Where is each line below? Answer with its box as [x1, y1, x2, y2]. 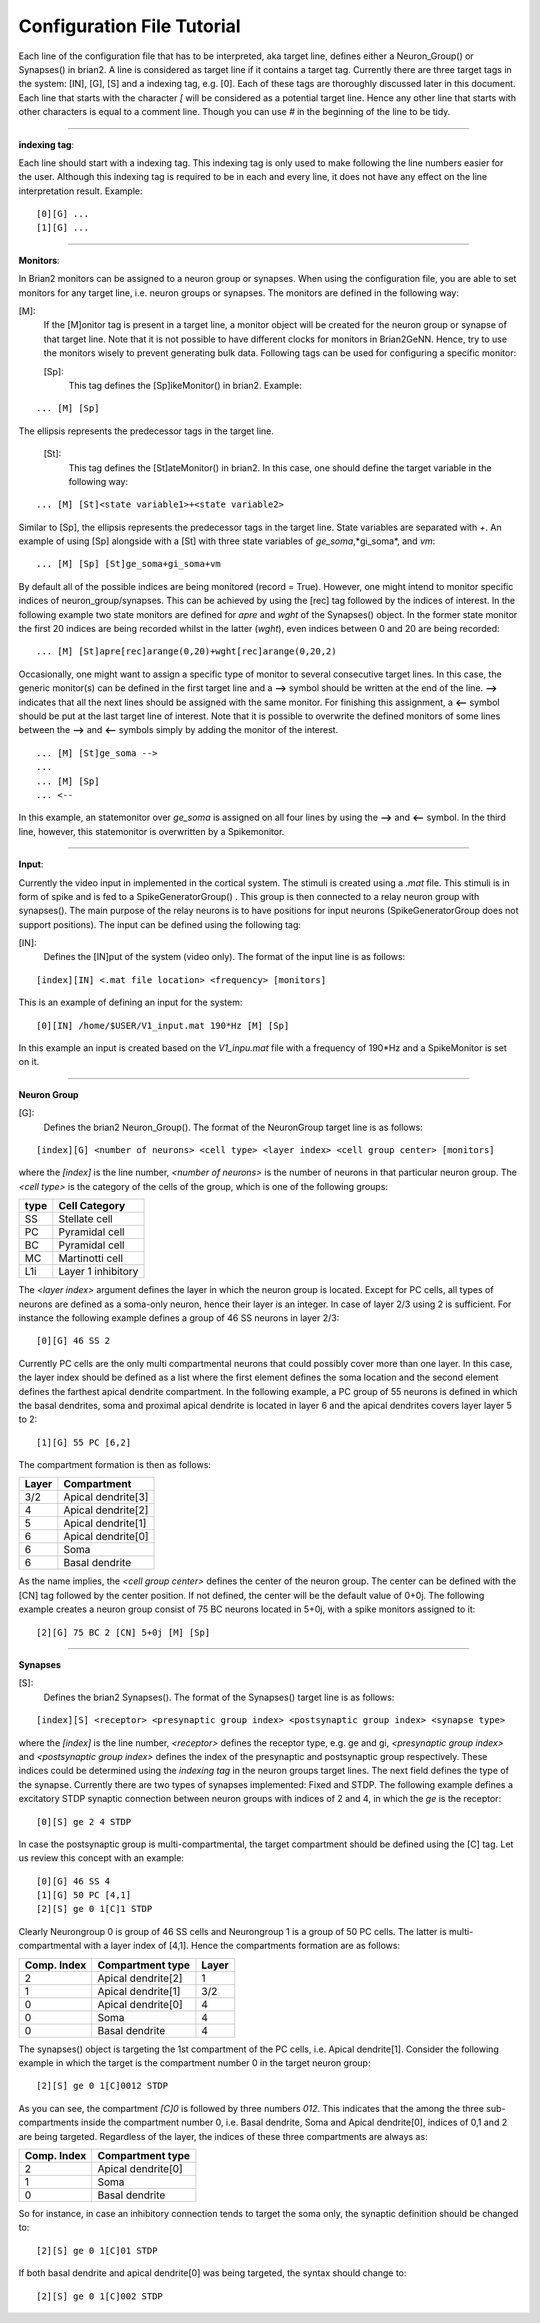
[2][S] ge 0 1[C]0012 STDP [36, 2080, 169, 2092]
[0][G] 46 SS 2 [36, 1335, 111, 1347]
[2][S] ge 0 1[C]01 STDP [36, 2245, 158, 2256]
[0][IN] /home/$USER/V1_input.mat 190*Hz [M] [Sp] [36, 1020, 290, 1031]
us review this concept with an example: [18, 1852, 185, 1864]
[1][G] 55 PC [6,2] [36, 1436, 132, 1448]
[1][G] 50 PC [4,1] [36, 1890, 132, 1901]
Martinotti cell [58, 1251, 124, 1265]
